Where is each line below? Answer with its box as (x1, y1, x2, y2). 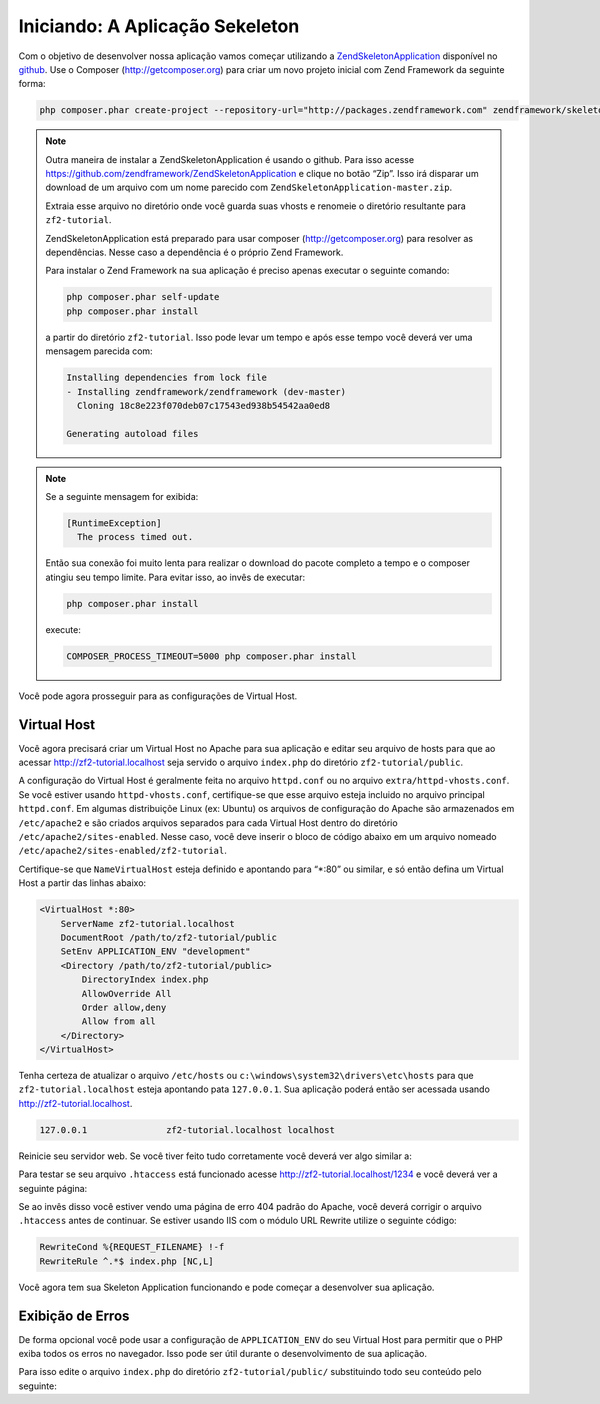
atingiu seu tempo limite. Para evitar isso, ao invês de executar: (45, 571, 305, 583)
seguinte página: (18, 1182, 88, 1194)
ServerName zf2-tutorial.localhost (60, 918, 235, 929)
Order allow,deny (81, 1001, 167, 1013)
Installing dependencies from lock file (66, 372, 267, 384)
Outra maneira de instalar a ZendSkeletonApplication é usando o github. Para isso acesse (45, 153, 415, 165)
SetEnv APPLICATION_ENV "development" (60, 946, 251, 957)
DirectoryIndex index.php (81, 974, 209, 985)
